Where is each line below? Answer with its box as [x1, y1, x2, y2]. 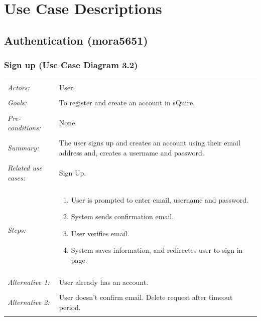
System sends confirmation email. [71, 211, 174, 222]
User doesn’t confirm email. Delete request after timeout [59, 292, 233, 302]
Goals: [8, 97, 27, 108]
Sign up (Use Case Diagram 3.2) [4, 59, 138, 71]
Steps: [8, 224, 26, 235]
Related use [8, 162, 42, 173]
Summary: [8, 142, 39, 153]
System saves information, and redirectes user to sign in [71, 245, 243, 255]
